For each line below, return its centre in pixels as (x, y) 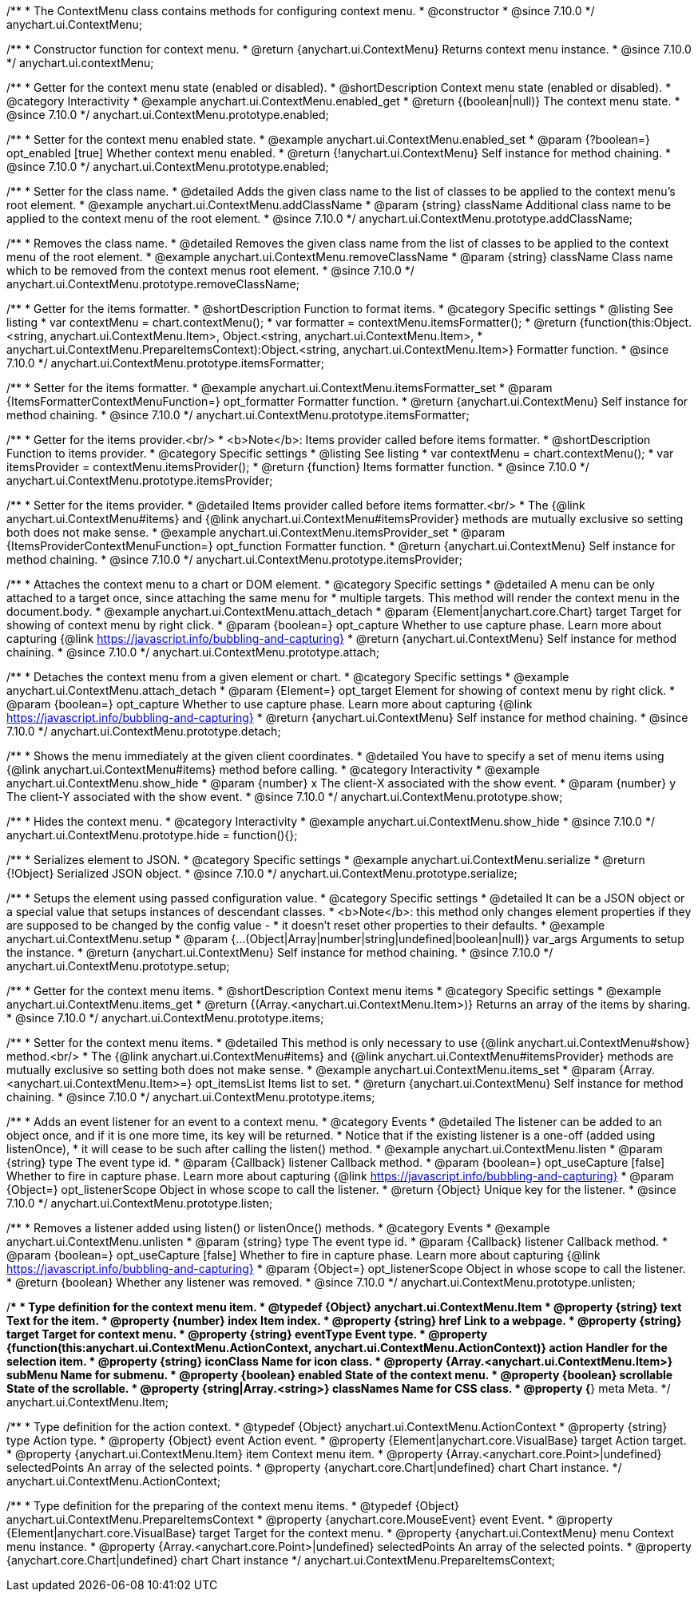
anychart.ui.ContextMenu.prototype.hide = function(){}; (152, 835)
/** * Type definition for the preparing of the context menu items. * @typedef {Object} (233, 1506)
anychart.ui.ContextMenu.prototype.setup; (118, 966)
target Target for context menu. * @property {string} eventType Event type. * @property (247, 1334)
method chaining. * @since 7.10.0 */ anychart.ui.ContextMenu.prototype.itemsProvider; (234, 559)
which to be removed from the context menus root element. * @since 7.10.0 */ (210, 270)
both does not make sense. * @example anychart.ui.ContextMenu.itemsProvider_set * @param (256, 532)
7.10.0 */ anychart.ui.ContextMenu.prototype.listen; (140, 1203)
